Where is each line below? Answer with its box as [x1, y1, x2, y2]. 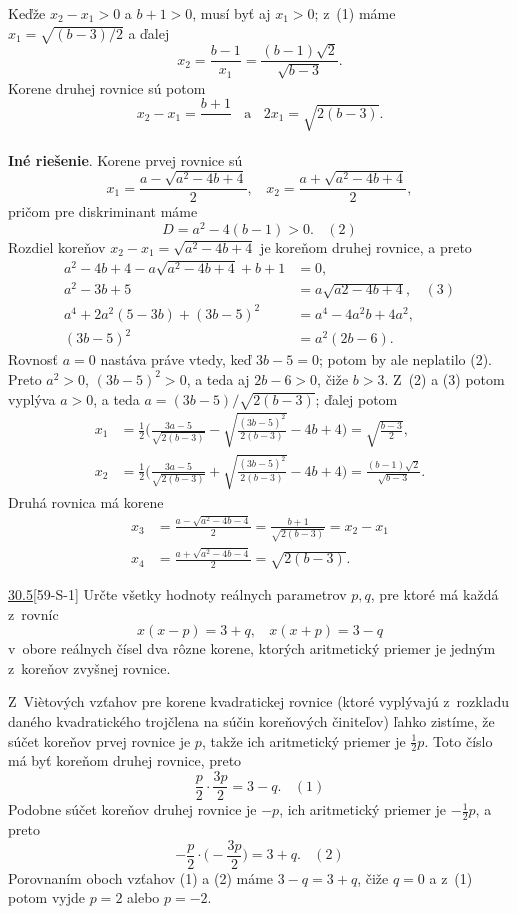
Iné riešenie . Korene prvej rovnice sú [8, 149, 243, 170]
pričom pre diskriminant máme [8, 201, 198, 222]
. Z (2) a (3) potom [384, 368, 505, 389]
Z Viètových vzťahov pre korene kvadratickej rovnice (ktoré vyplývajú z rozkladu [8, 691, 510, 712]
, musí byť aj [192, 3, 271, 23]
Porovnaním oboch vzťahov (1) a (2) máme [8, 867, 274, 888]
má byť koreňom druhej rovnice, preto [8, 750, 242, 771]
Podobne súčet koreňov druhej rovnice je [8, 799, 257, 820]
